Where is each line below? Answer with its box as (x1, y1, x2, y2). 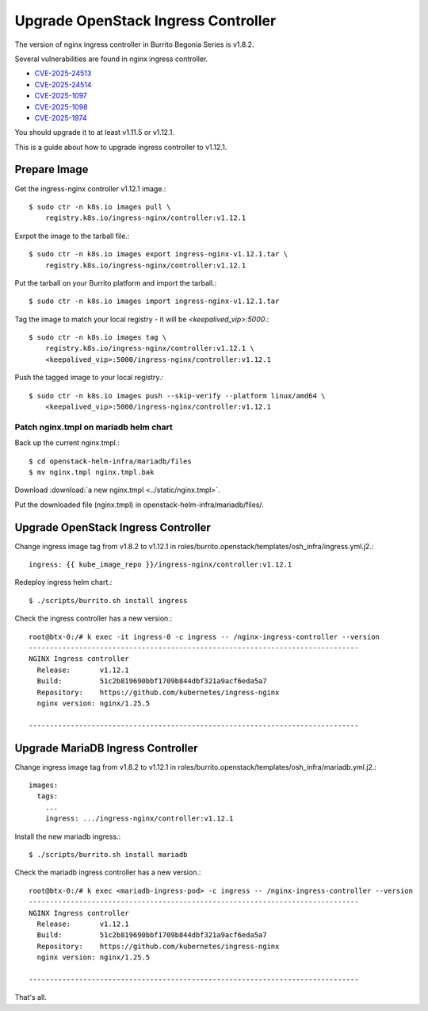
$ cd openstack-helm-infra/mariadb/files (29, 456, 192, 466)
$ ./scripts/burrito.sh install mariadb (29, 850, 188, 859)
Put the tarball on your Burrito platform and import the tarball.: (14, 278, 217, 287)
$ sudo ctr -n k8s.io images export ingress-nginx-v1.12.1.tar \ (29, 250, 289, 259)
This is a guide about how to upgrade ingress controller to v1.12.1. (14, 142, 227, 152)
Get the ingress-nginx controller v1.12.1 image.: (14, 183, 166, 194)
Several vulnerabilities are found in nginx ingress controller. (14, 54, 208, 63)
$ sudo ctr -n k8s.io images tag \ (29, 333, 167, 342)
